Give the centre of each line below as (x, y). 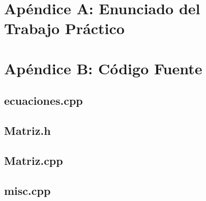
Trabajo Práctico (64, 28)
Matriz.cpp (34, 160)
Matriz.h (27, 131)
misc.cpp (27, 190)
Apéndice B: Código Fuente (103, 68)
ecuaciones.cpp (43, 101)
